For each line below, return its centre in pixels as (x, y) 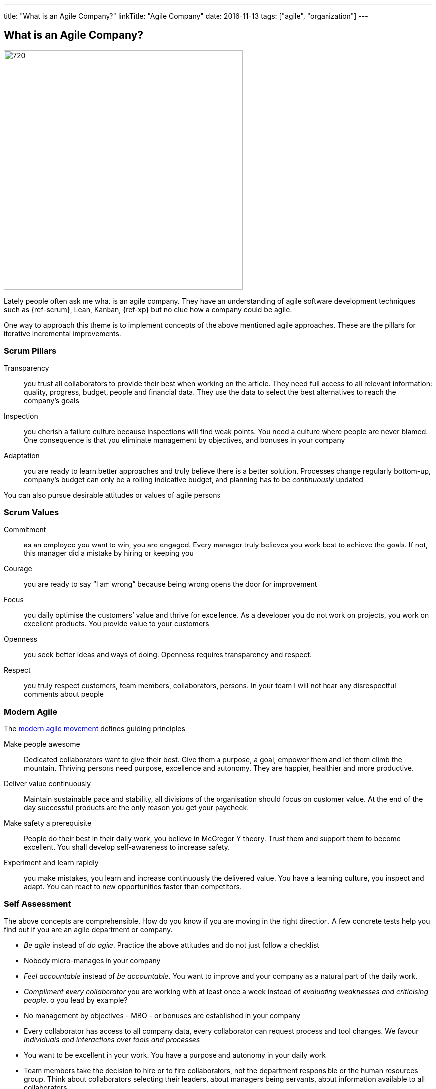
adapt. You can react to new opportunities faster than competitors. (133, 887)
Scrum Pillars (30, 351)
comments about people (64, 694)
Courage (18, 569)
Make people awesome (42, 744)
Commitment (25, 530)
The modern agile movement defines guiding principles (95, 729)
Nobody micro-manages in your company (92, 960)
